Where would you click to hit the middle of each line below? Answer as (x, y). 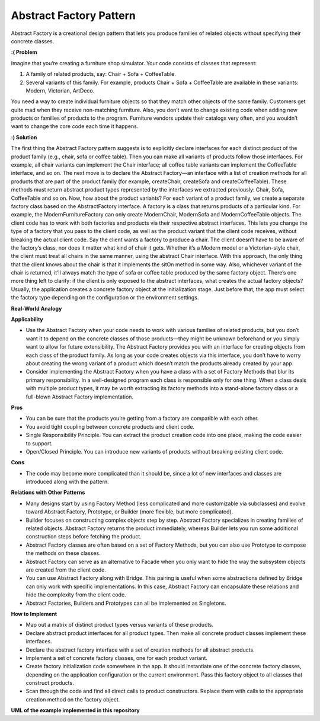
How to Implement (34, 614)
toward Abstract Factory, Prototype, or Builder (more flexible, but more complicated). (129, 512)
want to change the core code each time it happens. (75, 126)
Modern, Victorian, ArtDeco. (60, 90)
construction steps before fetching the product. (84, 537)
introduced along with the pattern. (67, 482)
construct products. (50, 683)
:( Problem (24, 52)
